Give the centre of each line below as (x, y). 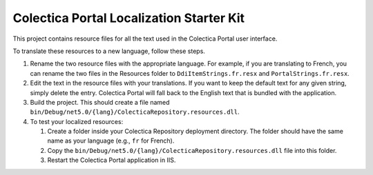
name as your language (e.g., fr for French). (111, 141)
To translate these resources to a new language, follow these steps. (109, 51)
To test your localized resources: (77, 121)
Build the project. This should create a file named (100, 102)
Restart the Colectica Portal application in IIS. (112, 160)
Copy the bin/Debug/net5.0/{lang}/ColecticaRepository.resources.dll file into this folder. (192, 150)
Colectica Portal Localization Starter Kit (129, 18)
